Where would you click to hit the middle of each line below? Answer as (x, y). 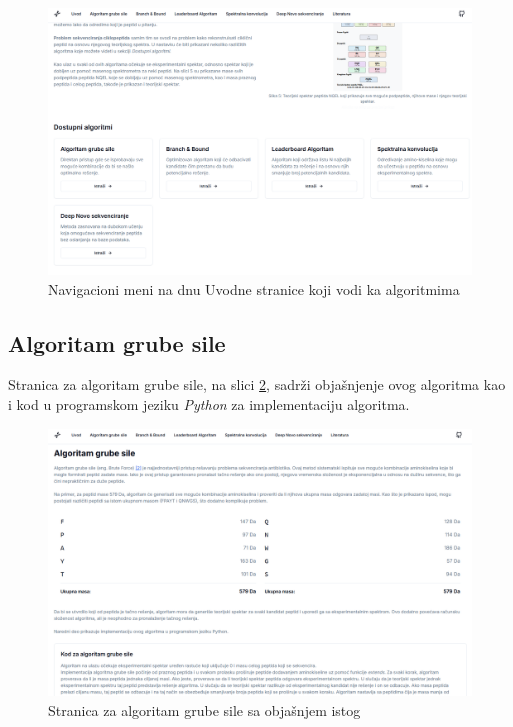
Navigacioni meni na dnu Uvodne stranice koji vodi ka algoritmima (254, 288)
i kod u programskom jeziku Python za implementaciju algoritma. (209, 404)
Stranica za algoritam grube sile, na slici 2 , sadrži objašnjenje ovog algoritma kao (257, 384)
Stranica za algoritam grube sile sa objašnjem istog (204, 709)
